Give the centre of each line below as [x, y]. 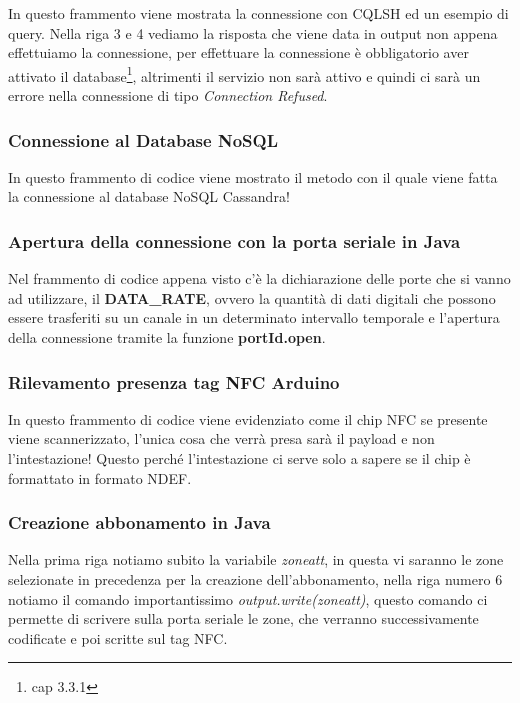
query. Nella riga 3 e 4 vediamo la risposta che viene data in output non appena [253, 32]
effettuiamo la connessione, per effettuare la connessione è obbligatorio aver [238, 52]
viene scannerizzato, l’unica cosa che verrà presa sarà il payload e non [221, 438]
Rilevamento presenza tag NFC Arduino [174, 381]
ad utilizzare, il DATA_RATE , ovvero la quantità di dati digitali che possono [252, 297]
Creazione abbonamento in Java [139, 522]
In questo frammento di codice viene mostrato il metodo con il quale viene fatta [253, 176]
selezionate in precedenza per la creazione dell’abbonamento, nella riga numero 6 [255, 579]
